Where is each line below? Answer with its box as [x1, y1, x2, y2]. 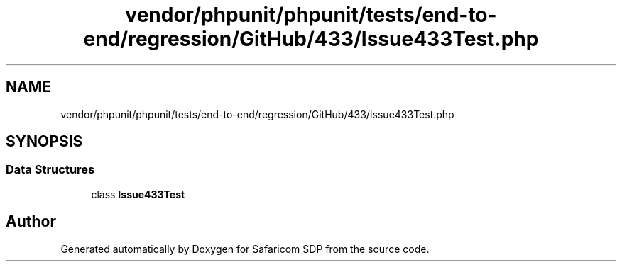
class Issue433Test [91, 188, 185, 200]
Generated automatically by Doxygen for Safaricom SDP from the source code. [60, 242, 430, 255]
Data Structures [6, 162, 95, 177]
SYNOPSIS [6, 132, 83, 151]
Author [6, 212, 56, 231]
